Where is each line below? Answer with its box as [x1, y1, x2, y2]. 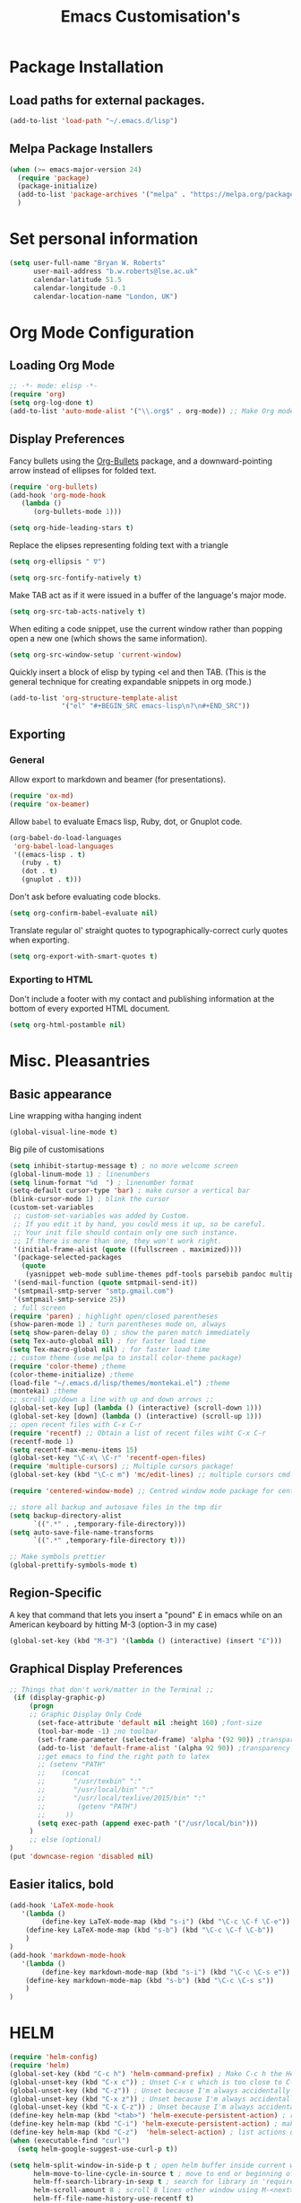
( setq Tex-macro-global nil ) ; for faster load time [9, 1345, 211, 1354]
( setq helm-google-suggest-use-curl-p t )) [17, 2145, 178, 2154]
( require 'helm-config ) [9, 2053, 99, 2062]
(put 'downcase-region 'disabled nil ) [9, 1853, 154, 1862]
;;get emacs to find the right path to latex [37, 1752, 211, 1761]
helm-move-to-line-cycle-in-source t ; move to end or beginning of [32, 2169, 295, 2178]
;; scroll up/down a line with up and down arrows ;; [9, 1395, 215, 1404]
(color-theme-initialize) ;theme [9, 1370, 134, 1379]
